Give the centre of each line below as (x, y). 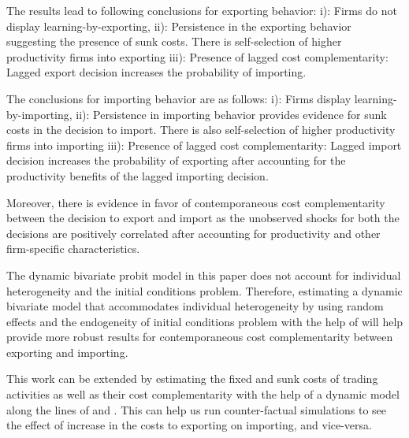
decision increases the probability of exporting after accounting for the (176, 160)
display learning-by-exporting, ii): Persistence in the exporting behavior (179, 26)
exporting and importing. (67, 352)
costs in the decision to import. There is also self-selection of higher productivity (201, 130)
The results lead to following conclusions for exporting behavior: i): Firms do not (202, 10)
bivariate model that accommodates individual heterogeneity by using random (195, 306)
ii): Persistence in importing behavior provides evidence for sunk (231, 114)
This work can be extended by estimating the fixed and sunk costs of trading (192, 379)
